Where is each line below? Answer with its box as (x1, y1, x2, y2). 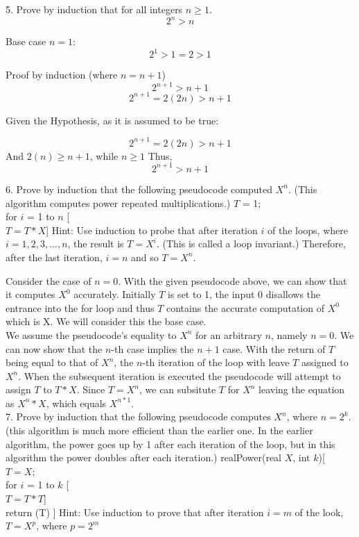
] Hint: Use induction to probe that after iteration (46, 222, 258, 237)
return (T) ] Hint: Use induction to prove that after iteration (6, 504, 264, 519)
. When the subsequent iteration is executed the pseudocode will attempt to (18, 368, 341, 383)
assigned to (301, 355, 349, 370)
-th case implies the (111, 341, 194, 356)
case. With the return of (222, 341, 326, 356)
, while (89, 148, 119, 163)
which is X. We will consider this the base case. (6, 314, 207, 329)
